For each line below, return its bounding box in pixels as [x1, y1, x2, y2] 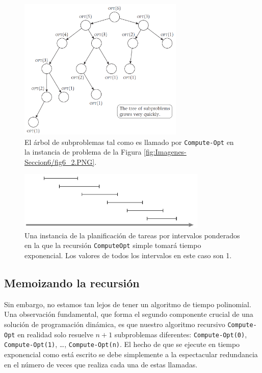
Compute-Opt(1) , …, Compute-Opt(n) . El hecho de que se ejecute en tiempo [4, 339, 240, 350]
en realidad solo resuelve [17, 329, 93, 339]
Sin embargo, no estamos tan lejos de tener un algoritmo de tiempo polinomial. [4, 299, 251, 309]
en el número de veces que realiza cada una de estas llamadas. [4, 359, 198, 369]
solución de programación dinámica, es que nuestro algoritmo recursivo [4, 318, 225, 329]
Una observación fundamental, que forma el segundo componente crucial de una [4, 309, 253, 319]
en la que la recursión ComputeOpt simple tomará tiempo [24, 240, 201, 251]
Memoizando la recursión [4, 275, 140, 290]
